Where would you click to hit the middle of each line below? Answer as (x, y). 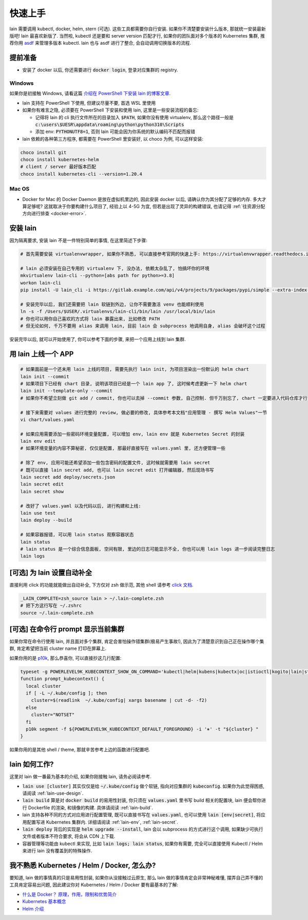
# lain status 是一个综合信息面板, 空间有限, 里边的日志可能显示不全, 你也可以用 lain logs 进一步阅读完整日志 (148, 549)
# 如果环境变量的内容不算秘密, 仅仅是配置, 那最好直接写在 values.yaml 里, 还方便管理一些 (123, 448)
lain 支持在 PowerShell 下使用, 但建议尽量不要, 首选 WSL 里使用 (89, 103)
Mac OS (20, 189)
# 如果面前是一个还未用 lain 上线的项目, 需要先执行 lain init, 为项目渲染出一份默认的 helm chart (134, 369)
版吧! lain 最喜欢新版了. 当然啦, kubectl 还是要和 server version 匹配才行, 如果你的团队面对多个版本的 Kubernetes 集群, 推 (137, 35)
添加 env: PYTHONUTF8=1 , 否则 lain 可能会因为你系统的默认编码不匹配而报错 (115, 132)
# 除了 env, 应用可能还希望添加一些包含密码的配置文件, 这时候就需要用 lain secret (115, 463)
